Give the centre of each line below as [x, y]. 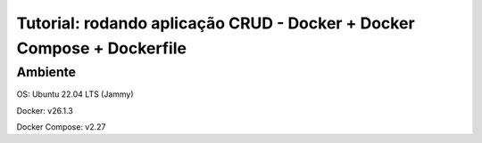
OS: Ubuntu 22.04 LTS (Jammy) [75, 94]
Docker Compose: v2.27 [61, 127]
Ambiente [46, 72]
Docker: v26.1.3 [45, 110]
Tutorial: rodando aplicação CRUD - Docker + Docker [216, 23]
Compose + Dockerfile [102, 48]
